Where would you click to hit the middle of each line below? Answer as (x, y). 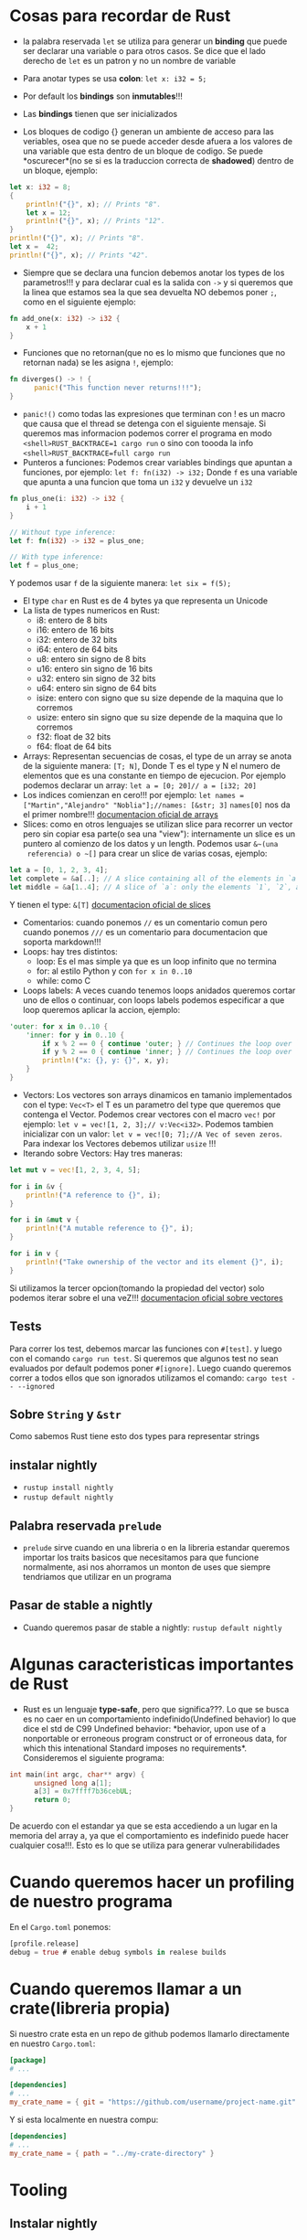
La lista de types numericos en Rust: (91, 611)
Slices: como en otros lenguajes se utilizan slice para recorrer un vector (158, 825)
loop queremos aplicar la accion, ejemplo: (101, 1009)
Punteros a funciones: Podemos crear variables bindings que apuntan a (157, 463)
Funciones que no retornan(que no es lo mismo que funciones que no (154, 353)
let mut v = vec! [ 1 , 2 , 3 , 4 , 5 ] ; (75, 1170)
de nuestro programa (91, 1902)
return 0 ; (52, 1800)
